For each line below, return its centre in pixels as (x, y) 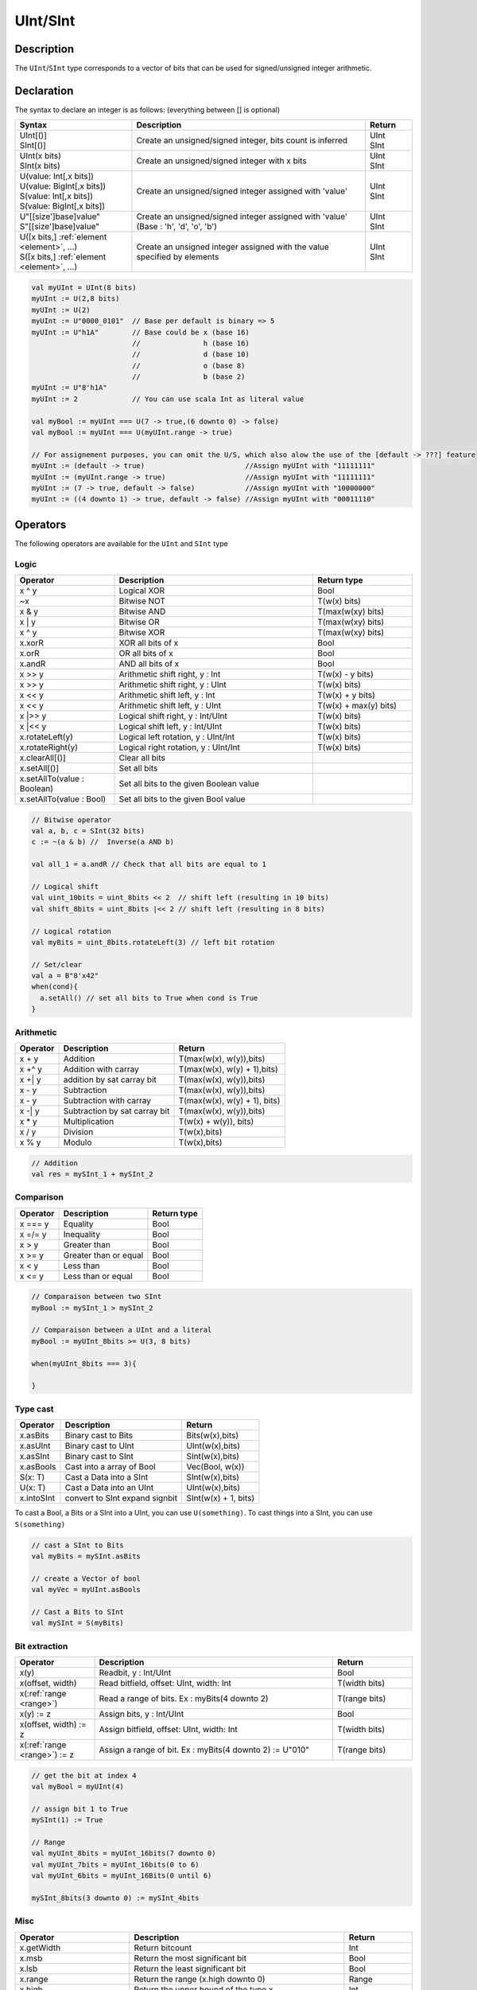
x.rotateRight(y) (49, 747)
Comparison (39, 1197)
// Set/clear (57, 964)
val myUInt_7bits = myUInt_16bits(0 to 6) (115, 1864)
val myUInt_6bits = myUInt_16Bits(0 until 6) (122, 1876)
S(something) (40, 1524)
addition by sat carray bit (110, 1079)
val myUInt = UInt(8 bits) (84, 287)
